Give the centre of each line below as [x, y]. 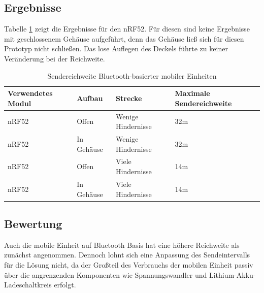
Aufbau [90, 98]
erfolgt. [65, 285]
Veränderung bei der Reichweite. [55, 58]
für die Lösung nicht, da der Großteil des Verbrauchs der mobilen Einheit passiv [129, 265]
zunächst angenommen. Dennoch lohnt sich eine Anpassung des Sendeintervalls [127, 255]
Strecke [129, 98]
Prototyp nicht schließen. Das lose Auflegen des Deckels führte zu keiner [116, 48]
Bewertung [33, 223]
